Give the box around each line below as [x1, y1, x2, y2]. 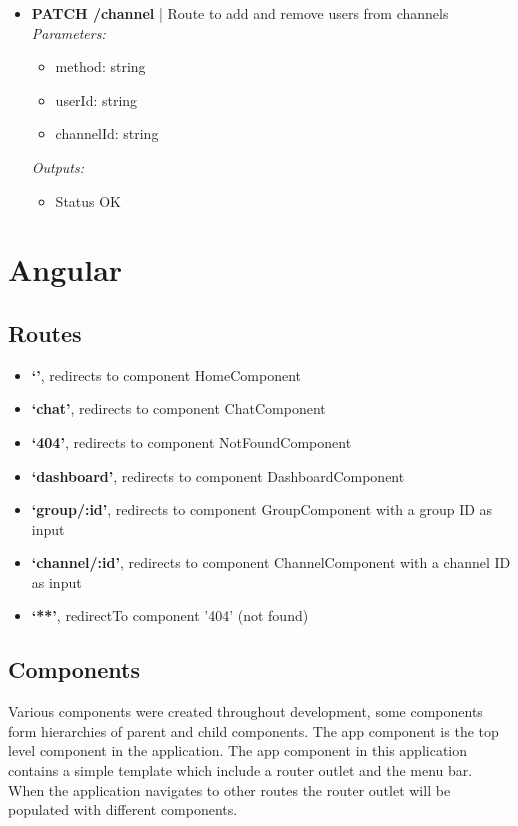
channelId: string [55, 123, 159, 144]
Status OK [55, 190, 122, 211]
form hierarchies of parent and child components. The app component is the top [8, 720, 499, 741]
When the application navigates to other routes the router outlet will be [8, 779, 451, 800]
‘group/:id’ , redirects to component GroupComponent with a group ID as [31, 499, 493, 520]
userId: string [55, 89, 138, 110]
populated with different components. [8, 799, 238, 820]
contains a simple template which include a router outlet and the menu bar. [8, 760, 473, 781]
